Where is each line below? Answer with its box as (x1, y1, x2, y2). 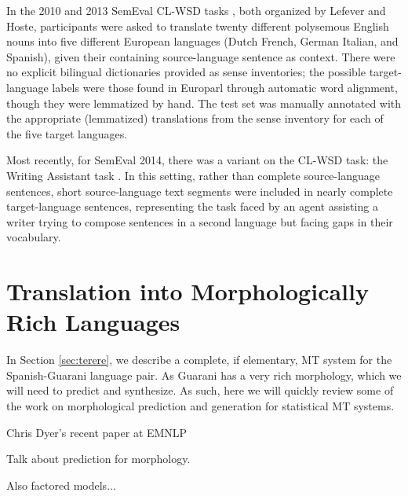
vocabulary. (6, 229, 61, 245)
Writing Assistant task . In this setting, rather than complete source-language (6, 167, 380, 183)
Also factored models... (6, 476, 116, 493)
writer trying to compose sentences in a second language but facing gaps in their (6, 213, 393, 230)
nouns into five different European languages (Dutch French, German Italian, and (6, 33, 399, 50)
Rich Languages (6, 306, 180, 338)
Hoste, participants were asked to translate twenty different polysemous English (6, 17, 389, 34)
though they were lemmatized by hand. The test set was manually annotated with (6, 94, 402, 111)
